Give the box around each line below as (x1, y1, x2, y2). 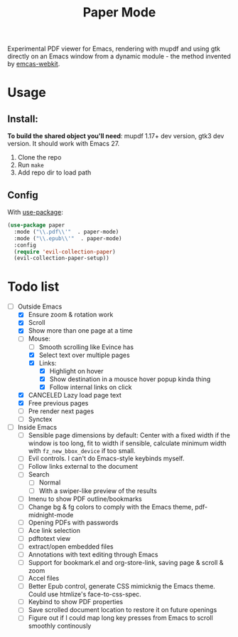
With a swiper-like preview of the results (38, 486, 158, 495)
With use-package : (7, 208, 64, 216)
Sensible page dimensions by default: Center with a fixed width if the (28, 431, 231, 440)
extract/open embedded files (28, 542, 114, 551)
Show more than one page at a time (28, 326, 133, 335)
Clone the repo (17, 153, 62, 162)
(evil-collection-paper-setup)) (13, 254, 110, 262)
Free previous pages (28, 398, 89, 407)
